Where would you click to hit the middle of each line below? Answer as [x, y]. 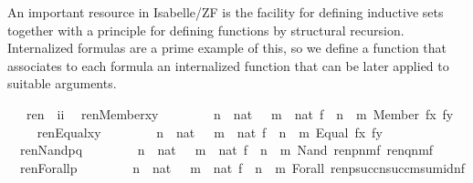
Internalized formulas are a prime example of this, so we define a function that [227, 48]
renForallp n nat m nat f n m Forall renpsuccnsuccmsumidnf [242, 167]
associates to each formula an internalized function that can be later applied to [228, 65]
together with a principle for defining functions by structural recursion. [206, 30]
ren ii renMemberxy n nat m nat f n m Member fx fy [240, 113]
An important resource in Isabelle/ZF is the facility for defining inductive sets [226, 12]
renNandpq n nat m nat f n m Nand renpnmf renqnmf [226, 150]
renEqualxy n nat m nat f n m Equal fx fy [210, 132]
